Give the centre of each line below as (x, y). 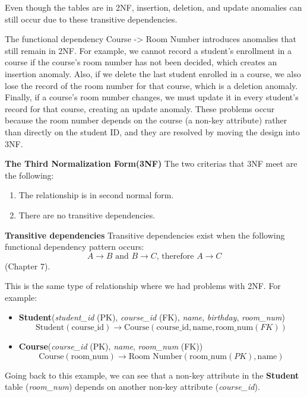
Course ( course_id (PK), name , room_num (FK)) (111, 346)
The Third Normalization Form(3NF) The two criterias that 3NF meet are (151, 163)
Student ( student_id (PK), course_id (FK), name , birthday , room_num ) (152, 317)
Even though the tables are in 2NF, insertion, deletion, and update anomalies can (153, 7)
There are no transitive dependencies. (87, 215)
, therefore (175, 256)
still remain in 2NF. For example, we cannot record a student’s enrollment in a (148, 50)
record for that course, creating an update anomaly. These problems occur (140, 108)
